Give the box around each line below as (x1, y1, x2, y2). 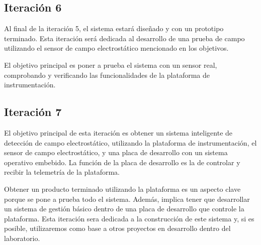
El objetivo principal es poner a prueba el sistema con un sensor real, (4, 59, 217, 70)
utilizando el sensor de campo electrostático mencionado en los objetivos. (4, 43, 229, 53)
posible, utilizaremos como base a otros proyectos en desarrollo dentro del (4, 223, 231, 233)
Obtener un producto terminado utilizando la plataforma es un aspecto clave (4, 183, 241, 194)
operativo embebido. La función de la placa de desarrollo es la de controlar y (4, 157, 240, 167)
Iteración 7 (4, 104, 62, 119)
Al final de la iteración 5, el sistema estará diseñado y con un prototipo (4, 23, 224, 34)
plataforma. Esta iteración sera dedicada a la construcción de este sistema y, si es (4, 213, 254, 223)
